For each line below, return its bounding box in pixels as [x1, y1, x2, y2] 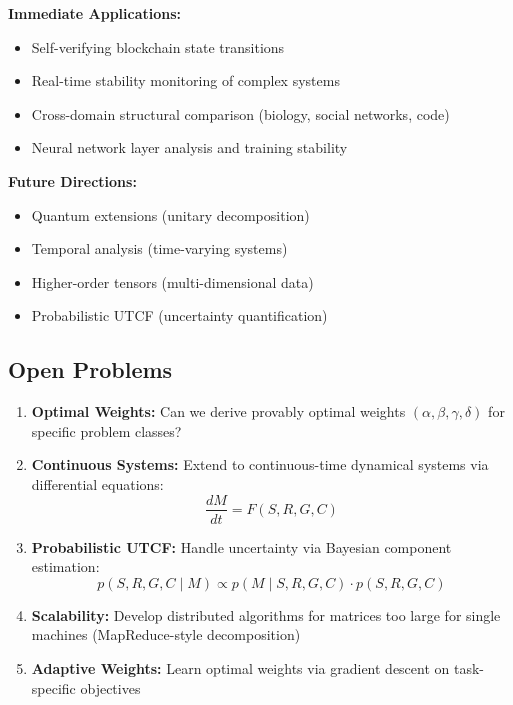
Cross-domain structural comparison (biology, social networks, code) [31, 103, 450, 124]
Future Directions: [8, 170, 137, 191]
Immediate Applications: [8, 3, 182, 23]
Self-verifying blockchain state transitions [31, 36, 285, 57]
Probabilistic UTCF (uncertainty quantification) [31, 305, 328, 326]
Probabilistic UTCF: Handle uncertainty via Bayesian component [31, 536, 452, 557]
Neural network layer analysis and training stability [31, 137, 348, 158]
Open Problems [8, 354, 173, 385]
